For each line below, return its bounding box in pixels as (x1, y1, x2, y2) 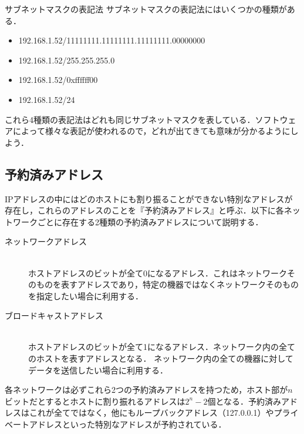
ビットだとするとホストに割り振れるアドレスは (5, 395, 185, 407)
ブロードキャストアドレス (5, 309, 103, 322)
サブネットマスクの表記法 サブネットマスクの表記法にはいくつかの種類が (5, 3, 287, 15)
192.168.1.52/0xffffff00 (18, 74, 98, 86)
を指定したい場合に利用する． (28, 289, 143, 302)
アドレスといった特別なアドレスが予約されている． (29, 418, 227, 430)
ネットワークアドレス (5, 235, 87, 248)
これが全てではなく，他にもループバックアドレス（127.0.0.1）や (29, 406, 274, 419)
